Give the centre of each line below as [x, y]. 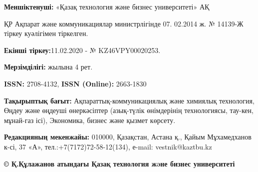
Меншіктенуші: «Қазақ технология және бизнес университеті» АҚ [107, 6]
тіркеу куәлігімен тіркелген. [46, 33]
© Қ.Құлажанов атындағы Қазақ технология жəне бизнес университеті [120, 163]
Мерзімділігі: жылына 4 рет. [48, 67]
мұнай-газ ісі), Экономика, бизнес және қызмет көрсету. [90, 120]
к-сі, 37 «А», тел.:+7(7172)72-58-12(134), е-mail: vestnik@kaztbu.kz [108, 146]
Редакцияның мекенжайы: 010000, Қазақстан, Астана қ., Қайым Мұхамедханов [128, 137]
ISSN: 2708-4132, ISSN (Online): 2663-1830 [75, 83]
